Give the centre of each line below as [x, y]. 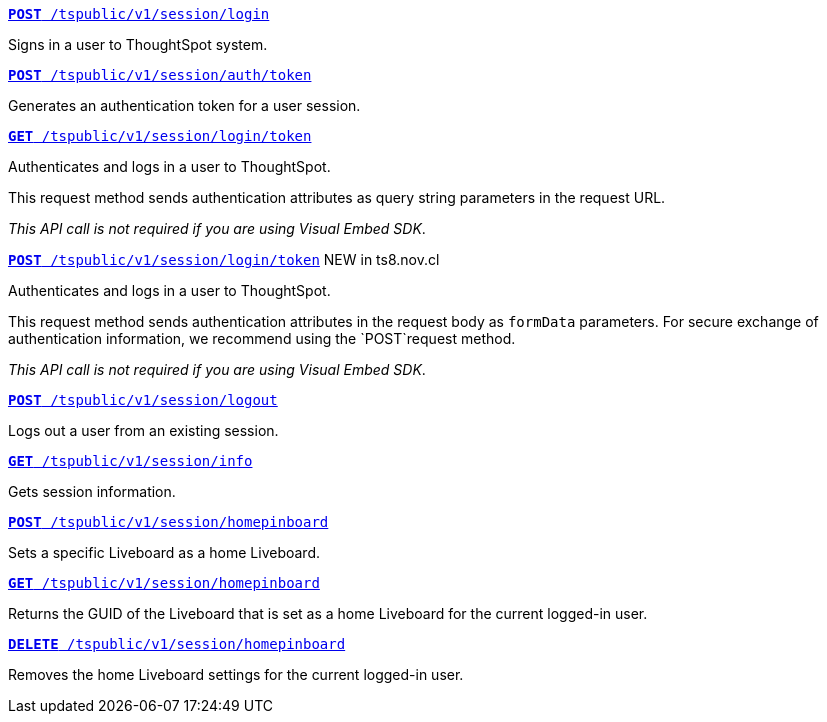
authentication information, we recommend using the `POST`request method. [262, 338]
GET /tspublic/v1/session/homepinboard [164, 583]
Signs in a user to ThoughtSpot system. [138, 44]
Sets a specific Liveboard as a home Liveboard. [164, 552]
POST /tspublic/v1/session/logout [143, 400]
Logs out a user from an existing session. [143, 430]
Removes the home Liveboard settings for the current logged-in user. [236, 674]
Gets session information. [92, 491]
